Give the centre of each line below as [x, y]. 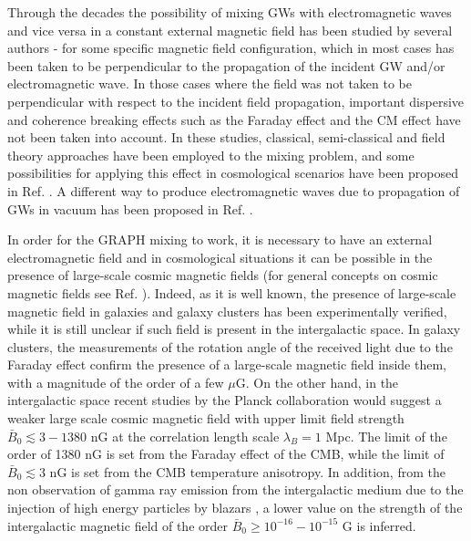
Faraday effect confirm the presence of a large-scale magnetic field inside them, [227, 364]
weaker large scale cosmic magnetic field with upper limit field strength [206, 418]
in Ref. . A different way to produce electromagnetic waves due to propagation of [234, 190]
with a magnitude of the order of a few [116, 382]
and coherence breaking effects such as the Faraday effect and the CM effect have [234, 119]
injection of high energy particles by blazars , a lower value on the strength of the [235, 508]
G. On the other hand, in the [317, 382]
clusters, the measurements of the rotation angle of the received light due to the [230, 346]
